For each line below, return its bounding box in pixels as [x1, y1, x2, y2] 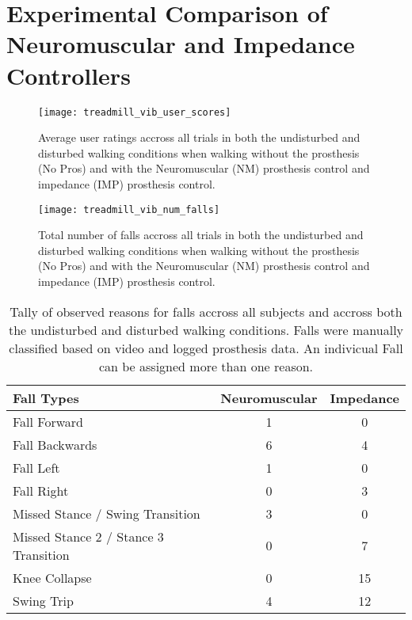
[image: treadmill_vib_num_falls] [38, 203, 220, 215]
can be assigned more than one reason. [98, 356, 314, 375]
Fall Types [13, 388, 79, 407]
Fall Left [13, 458, 60, 477]
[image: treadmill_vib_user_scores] [38, 106, 231, 118]
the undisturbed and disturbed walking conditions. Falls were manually [8, 320, 404, 339]
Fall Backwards [13, 435, 97, 454]
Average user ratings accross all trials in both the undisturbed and [38, 129, 360, 146]
